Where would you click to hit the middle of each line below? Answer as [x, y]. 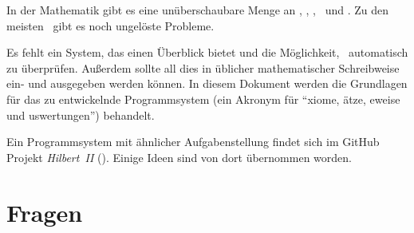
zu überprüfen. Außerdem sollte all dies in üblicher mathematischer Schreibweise [203, 67]
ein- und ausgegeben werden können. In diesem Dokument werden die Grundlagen [207, 83]
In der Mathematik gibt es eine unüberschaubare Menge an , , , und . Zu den [198, 10]
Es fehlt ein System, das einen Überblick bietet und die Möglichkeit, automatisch [207, 52]
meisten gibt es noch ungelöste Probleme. [110, 25]
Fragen [45, 212]
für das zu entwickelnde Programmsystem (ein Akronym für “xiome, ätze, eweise [203, 99]
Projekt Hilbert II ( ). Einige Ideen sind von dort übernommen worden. [179, 157]
